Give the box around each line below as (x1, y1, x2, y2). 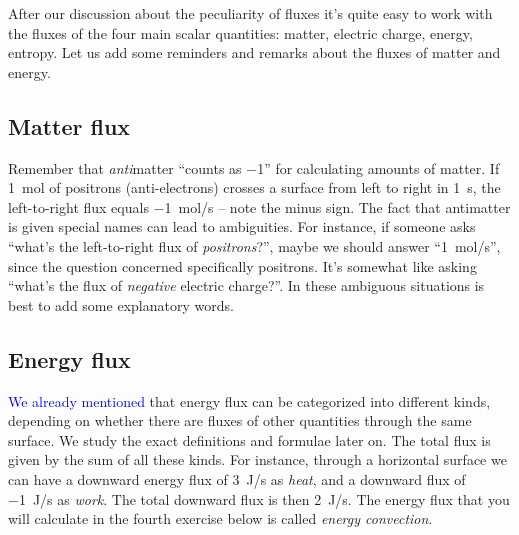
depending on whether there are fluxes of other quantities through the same (8, 410, 472, 431)
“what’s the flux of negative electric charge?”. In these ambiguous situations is (8, 275, 485, 296)
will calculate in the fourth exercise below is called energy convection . (8, 508, 433, 529)
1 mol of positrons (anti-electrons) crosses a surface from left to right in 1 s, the (8, 177, 501, 198)
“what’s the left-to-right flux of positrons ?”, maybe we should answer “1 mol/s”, (8, 235, 501, 256)
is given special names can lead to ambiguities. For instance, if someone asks (8, 216, 476, 237)
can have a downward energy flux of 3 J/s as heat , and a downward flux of (8, 468, 466, 489)
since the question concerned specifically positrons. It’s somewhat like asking (8, 255, 477, 276)
